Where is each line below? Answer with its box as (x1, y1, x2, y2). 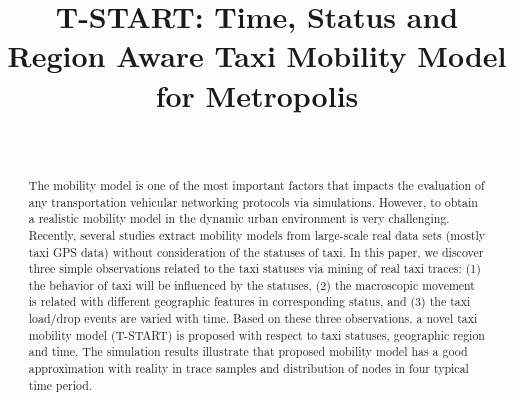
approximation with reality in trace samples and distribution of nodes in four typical (28, 360, 469, 377)
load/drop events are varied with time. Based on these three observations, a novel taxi (28, 310, 478, 327)
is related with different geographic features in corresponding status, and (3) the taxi (28, 293, 471, 310)
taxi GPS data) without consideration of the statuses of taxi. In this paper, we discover (28, 243, 484, 260)
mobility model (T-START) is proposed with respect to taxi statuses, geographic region (28, 326, 485, 343)
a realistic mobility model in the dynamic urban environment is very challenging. (28, 210, 450, 227)
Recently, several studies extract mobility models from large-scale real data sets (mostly (28, 226, 486, 243)
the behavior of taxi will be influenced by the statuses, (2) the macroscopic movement (28, 276, 475, 293)
